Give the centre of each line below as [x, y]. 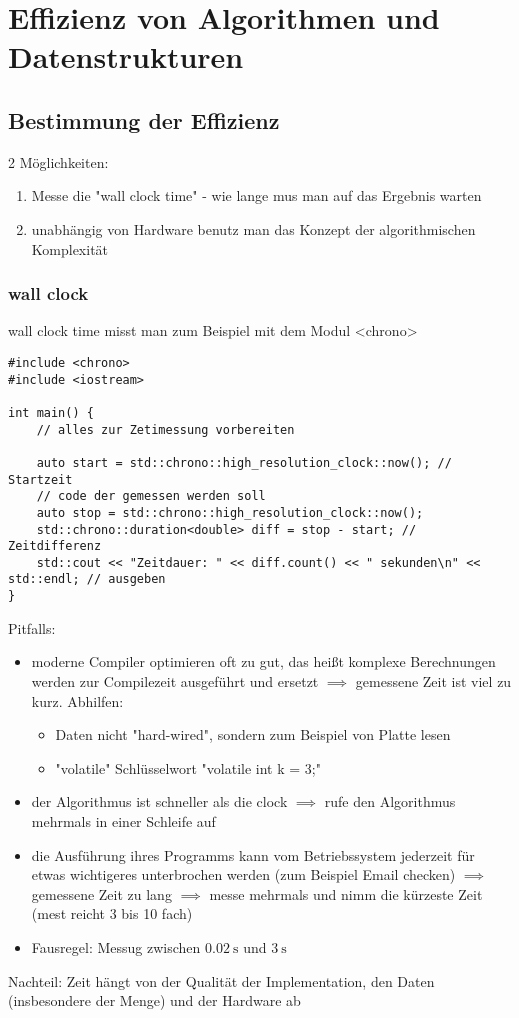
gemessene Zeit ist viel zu [433, 680]
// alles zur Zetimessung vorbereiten [165, 429]
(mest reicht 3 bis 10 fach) [112, 913]
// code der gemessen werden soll [151, 496]
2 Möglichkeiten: [58, 161]
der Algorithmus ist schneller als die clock [159, 801]
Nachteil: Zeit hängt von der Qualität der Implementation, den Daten [221, 980]
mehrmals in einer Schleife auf [123, 820]
